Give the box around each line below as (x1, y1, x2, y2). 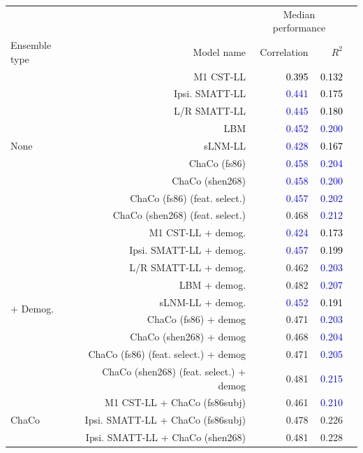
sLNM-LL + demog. (159, 294, 246, 309)
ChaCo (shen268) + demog (130, 329, 246, 344)
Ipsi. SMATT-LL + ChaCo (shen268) (85, 430, 246, 445)
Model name (193, 44, 246, 59)
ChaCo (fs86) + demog (147, 312, 246, 326)
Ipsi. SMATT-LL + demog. (129, 243, 246, 257)
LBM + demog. (179, 277, 246, 292)
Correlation (260, 44, 309, 59)
